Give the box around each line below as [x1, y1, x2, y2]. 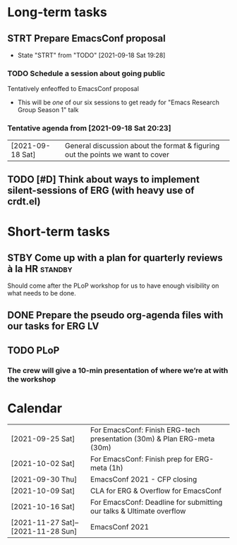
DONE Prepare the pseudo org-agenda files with [7, 310, 224, 322]
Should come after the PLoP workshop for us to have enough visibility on [7, 281, 219, 290]
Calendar [7, 400, 62, 416]
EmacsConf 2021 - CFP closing [90, 474, 197, 484]
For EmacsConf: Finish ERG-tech [90, 424, 200, 434]
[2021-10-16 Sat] [11, 501, 75, 511]
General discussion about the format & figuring [64, 140, 220, 150]
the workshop [7, 374, 56, 384]
